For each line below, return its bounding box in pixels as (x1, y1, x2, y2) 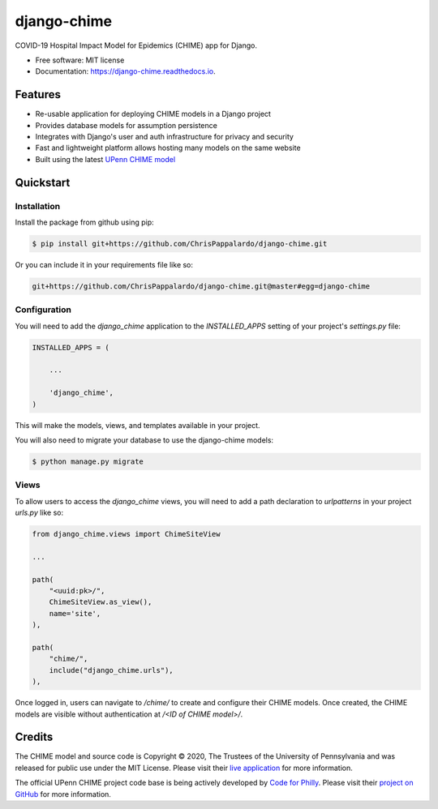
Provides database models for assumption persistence (35, 120, 218, 130)
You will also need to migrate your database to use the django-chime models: (15, 434, 274, 445)
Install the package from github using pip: (15, 217, 154, 227)
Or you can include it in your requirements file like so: (15, 259, 194, 269)
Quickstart (15, 175, 71, 190)
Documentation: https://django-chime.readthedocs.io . (35, 66, 216, 76)
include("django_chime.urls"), (49, 666, 174, 674)
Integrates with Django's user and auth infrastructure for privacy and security (35, 132, 294, 142)
